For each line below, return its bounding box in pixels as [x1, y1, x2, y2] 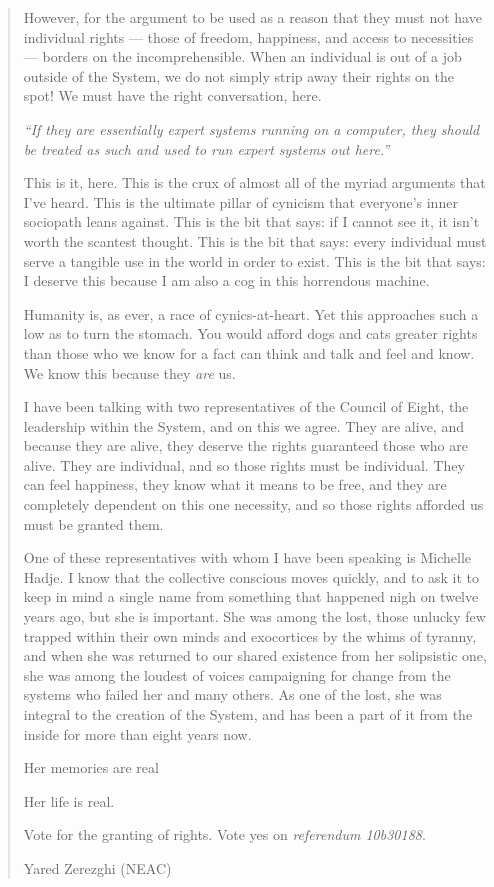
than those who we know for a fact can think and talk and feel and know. [23, 342, 475, 363]
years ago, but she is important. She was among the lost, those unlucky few [23, 606, 486, 627]
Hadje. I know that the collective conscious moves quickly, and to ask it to [23, 566, 480, 587]
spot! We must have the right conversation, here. [23, 85, 322, 106]
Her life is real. [23, 790, 115, 811]
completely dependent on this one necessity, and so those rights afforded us [23, 494, 484, 515]
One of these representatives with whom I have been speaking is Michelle [23, 547, 472, 568]
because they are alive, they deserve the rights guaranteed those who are [23, 435, 468, 456]
